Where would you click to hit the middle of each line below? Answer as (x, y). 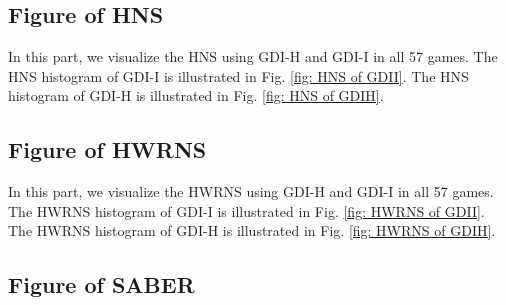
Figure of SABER (101, 284)
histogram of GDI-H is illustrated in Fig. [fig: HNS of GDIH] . (196, 95)
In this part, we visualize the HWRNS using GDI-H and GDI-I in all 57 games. (251, 191)
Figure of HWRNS (107, 149)
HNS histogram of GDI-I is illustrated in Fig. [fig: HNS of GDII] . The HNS (238, 75)
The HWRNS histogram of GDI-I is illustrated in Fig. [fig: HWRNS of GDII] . (246, 210)
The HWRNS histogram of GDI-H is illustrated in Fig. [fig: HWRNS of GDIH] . (252, 230)
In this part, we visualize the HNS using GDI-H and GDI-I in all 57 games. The (253, 56)
